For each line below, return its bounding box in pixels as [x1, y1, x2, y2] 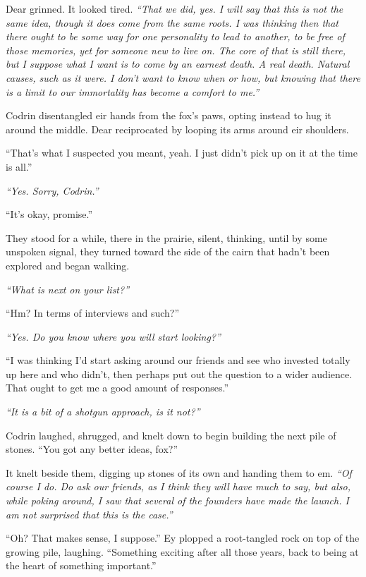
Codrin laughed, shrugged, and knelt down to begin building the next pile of [6, 427, 336, 442]
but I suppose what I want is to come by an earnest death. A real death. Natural [6, 56, 350, 71]
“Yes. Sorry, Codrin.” [6, 183, 99, 198]
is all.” [6, 159, 32, 174]
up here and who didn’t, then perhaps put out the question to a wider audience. [6, 366, 353, 381]
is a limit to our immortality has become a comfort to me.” [6, 84, 260, 99]
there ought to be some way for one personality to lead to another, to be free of [6, 29, 345, 44]
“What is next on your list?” [6, 281, 130, 296]
